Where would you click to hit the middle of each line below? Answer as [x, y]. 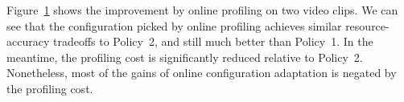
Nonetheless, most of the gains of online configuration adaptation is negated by [202, 73]
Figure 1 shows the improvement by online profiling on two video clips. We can [202, 10]
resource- [367, 25]
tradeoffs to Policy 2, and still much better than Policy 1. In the [213, 41]
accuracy [28, 41]
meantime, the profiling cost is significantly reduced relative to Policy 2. [185, 57]
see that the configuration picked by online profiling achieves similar [174, 25]
